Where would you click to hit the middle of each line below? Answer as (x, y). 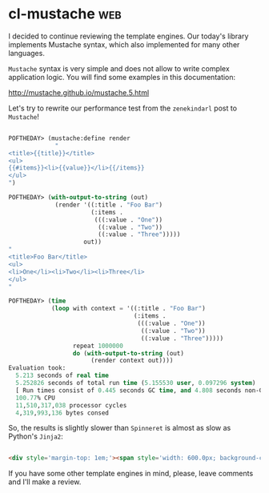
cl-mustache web (65, 14)
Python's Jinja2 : (36, 436)
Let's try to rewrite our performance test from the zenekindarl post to (123, 108)
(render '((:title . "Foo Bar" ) (108, 205)
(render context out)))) (132, 361)
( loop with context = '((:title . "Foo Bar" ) (128, 309)
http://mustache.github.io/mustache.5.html (79, 92)
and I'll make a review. (45, 482)
